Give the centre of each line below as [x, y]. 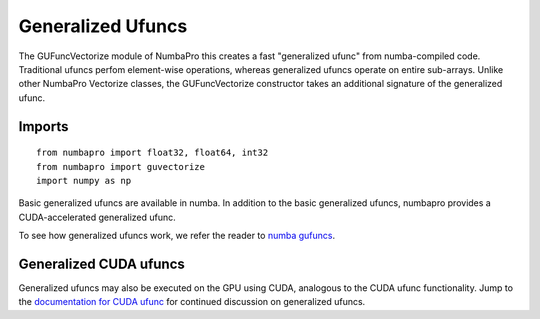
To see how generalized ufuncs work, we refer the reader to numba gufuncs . [176, 236]
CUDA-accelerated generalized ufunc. [97, 217]
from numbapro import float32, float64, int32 [152, 153]
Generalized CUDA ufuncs [101, 263]
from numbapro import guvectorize [120, 166]
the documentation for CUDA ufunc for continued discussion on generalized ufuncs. [192, 302]
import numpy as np [84, 180]
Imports [43, 126]
